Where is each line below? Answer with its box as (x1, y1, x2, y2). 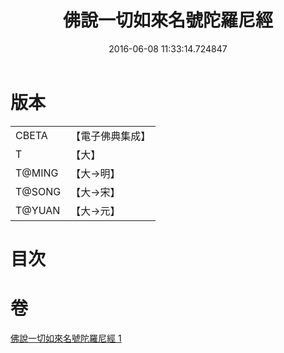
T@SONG (15, 184, 62, 198)
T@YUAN (15, 203, 61, 217)
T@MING (15, 166, 59, 180)
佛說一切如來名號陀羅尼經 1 (10, 332, 122, 344)
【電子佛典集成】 (70, 129, 152, 143)
